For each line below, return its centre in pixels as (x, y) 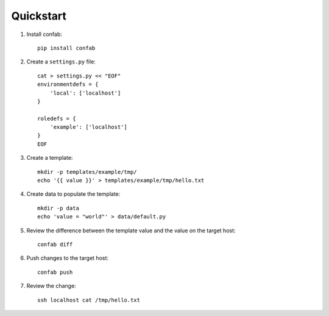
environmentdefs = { (68, 84)
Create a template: (50, 158)
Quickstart (39, 16)
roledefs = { (57, 118)
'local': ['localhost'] (85, 93)
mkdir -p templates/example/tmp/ (87, 172)
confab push (55, 272)
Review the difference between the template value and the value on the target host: (131, 230)
